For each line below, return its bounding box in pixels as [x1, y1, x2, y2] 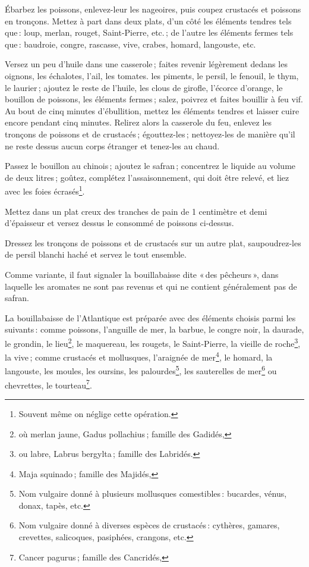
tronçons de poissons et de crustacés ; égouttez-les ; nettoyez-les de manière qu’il [5, 127, 295, 140]
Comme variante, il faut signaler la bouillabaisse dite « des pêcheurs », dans [5, 268, 279, 280]
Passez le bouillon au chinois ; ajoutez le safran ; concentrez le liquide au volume [5, 159, 296, 172]
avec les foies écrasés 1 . [5, 183, 85, 197]
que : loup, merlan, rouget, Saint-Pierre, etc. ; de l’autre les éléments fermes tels [5, 26, 294, 39]
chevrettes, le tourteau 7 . [5, 377, 92, 391]
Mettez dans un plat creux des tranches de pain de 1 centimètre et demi [5, 205, 267, 217]
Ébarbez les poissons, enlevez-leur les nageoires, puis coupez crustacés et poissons [5, 3, 301, 15]
